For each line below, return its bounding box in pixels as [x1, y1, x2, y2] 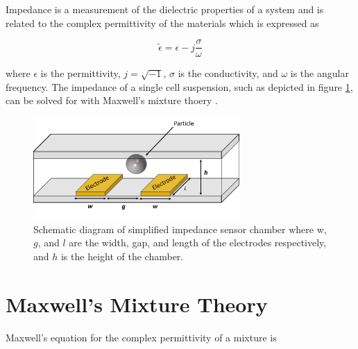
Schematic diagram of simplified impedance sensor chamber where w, [33, 221, 327, 236]
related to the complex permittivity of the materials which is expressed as [6, 15, 319, 30]
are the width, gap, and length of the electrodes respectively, [69, 235, 327, 250]
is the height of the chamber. [60, 249, 184, 264]
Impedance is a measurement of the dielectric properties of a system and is [6, 2, 324, 16]
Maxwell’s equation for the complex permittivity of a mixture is [6, 330, 277, 344]
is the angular [290, 66, 349, 80]
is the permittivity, [40, 66, 121, 80]
